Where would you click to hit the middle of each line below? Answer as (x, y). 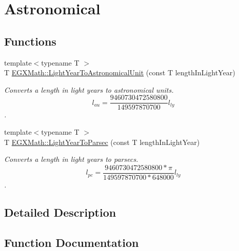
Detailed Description (60, 212)
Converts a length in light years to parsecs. (71, 159)
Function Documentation (72, 242)
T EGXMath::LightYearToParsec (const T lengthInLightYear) (102, 142)
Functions (30, 41)
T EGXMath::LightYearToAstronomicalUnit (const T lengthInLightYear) (120, 72)
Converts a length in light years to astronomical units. (89, 89)
